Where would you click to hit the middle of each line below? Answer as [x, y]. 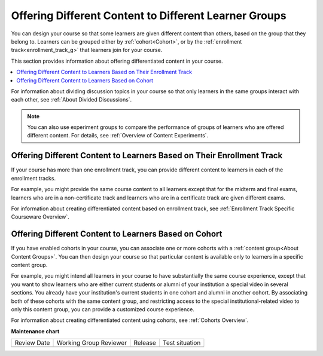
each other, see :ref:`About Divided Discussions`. [71, 100]
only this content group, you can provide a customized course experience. [103, 309]
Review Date [32, 343]
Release [145, 343]
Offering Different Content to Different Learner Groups [149, 16]
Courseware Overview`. [40, 217]
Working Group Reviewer [92, 343]
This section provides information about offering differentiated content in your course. [117, 61]
